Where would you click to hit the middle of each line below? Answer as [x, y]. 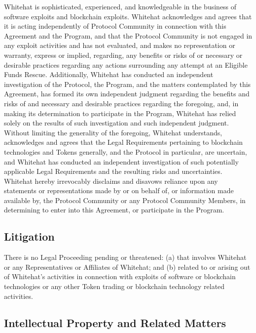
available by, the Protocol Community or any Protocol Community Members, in [125, 200]
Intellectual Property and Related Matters [115, 322]
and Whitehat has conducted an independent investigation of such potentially [121, 161]
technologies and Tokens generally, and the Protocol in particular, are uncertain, [126, 151]
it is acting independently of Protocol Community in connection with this [115, 26]
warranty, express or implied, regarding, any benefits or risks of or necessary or [123, 55]
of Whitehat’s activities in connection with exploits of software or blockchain [120, 276]
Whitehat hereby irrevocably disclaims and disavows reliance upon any [111, 181]
